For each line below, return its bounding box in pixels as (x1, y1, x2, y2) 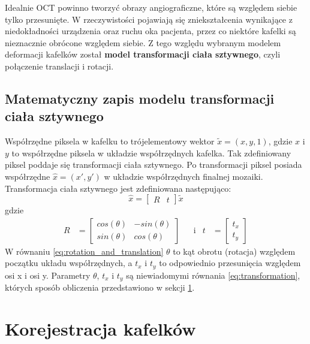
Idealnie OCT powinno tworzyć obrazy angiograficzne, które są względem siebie (5, 1, 297, 13)
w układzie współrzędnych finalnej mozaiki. (104, 170, 263, 182)
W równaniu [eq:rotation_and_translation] (5, 245, 164, 257)
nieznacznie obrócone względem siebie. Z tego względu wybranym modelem (5, 36, 281, 49)
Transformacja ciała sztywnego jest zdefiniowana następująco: (5, 182, 231, 194)
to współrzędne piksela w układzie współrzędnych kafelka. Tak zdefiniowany (11, 146, 291, 159)
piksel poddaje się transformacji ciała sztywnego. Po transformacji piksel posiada (5, 158, 302, 171)
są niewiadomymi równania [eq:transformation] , (126, 268, 300, 281)
